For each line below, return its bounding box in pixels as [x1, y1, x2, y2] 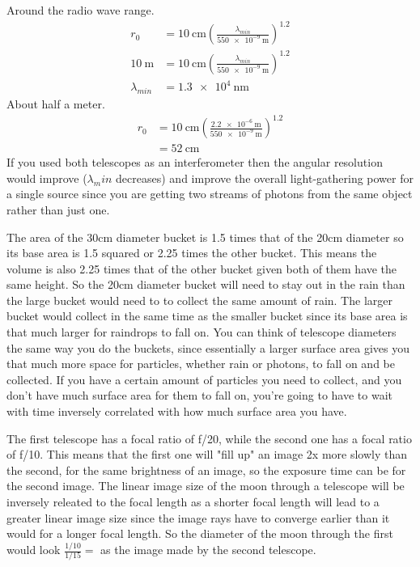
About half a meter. [6, 95, 105, 112]
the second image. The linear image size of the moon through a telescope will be [6, 477, 405, 494]
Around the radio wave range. [6, 2, 155, 18]
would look [6, 541, 61, 558]
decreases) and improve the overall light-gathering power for [116, 169, 414, 186]
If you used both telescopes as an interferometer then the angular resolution [6, 154, 383, 171]
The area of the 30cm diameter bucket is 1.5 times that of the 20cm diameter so [6, 228, 404, 245]
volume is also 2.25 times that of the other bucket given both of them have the [6, 260, 397, 277]
